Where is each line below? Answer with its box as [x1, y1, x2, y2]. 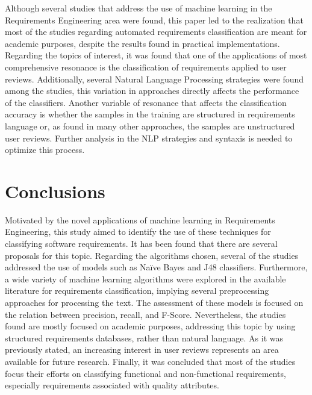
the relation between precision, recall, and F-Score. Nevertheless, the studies [5, 308, 286, 320]
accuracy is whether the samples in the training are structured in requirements [5, 108, 295, 120]
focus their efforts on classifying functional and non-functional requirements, [5, 367, 286, 379]
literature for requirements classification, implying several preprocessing [5, 284, 269, 297]
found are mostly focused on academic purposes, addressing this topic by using [5, 320, 296, 332]
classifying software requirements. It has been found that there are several [5, 237, 278, 250]
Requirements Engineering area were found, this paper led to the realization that [5, 13, 304, 26]
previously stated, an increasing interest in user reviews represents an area [5, 343, 279, 356]
